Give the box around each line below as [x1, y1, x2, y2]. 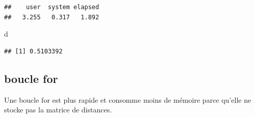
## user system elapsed [4, 4, 99, 11]
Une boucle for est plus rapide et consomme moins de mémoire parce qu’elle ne [4, 94, 251, 105]
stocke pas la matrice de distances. [4, 104, 112, 115]
